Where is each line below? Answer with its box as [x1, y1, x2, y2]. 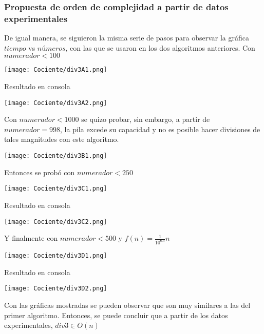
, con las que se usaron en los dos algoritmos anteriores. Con [65, 42, 255, 53]
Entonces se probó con [4, 166, 75, 177]
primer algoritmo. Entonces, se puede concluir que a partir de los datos [4, 309, 228, 320]
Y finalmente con [4, 233, 58, 243]
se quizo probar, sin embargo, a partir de [81, 114, 210, 124]
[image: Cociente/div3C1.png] [4, 185, 107, 193]
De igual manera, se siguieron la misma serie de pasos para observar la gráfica [4, 32, 249, 43]
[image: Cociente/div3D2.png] [4, 285, 107, 293]
